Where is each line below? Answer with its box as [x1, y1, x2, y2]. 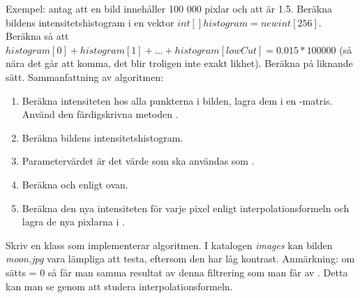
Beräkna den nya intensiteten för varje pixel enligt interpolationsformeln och [22, 200, 350, 215]
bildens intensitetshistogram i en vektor [6, 15, 174, 29]
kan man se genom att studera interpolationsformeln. [6, 278, 233, 293]
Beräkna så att [6, 29, 69, 43]
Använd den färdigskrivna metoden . [22, 107, 179, 121]
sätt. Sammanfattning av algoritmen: [6, 69, 164, 84]
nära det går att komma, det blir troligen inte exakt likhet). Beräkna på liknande [6, 56, 353, 70]
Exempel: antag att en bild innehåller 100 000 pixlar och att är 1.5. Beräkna [6, 1, 333, 15]
